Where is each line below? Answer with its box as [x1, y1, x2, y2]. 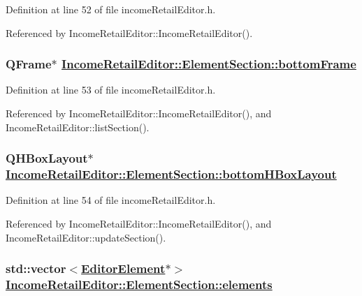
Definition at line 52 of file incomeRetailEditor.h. [6, 2, 216, 16]
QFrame [6, 55, 52, 73]
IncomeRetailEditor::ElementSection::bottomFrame [61, 55, 356, 73]
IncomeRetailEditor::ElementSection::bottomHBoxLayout [6, 165, 337, 183]
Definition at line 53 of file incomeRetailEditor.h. [6, 82, 216, 97]
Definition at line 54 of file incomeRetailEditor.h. [6, 193, 216, 207]
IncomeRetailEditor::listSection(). [6, 119, 150, 134]
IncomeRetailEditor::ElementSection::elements [6, 275, 273, 293]
